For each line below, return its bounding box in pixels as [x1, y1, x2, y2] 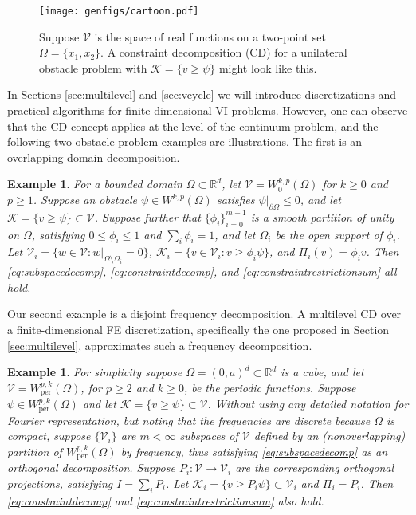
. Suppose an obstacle [33, 191, 137, 207]
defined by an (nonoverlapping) [253, 427, 406, 444]
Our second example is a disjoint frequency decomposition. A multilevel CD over [7, 305, 402, 322]
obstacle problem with [39, 59, 147, 76]
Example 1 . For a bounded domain [7, 175, 182, 192]
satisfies [216, 191, 255, 207]
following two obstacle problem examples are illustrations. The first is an [7, 133, 363, 150]
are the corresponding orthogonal [235, 459, 394, 476]
